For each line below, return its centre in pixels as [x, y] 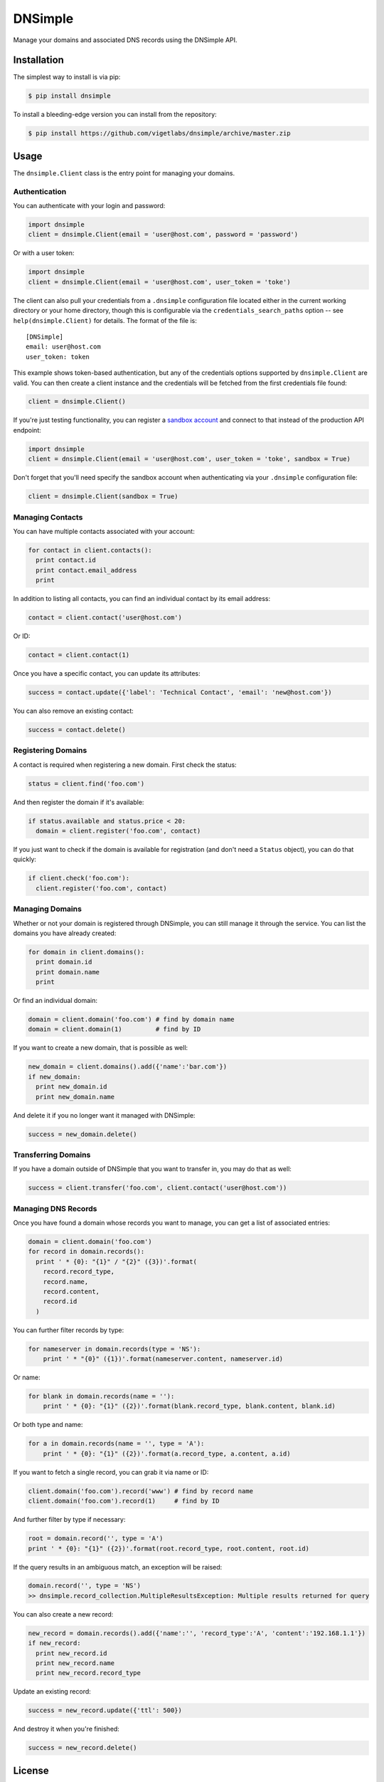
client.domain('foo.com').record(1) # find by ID [124, 1501]
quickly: [25, 860]
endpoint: [27, 430]
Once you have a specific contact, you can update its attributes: [107, 674]
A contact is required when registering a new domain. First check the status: [125, 764]
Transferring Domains [52, 1155]
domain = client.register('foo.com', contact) [118, 831]
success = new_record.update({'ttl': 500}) [105, 1710]
